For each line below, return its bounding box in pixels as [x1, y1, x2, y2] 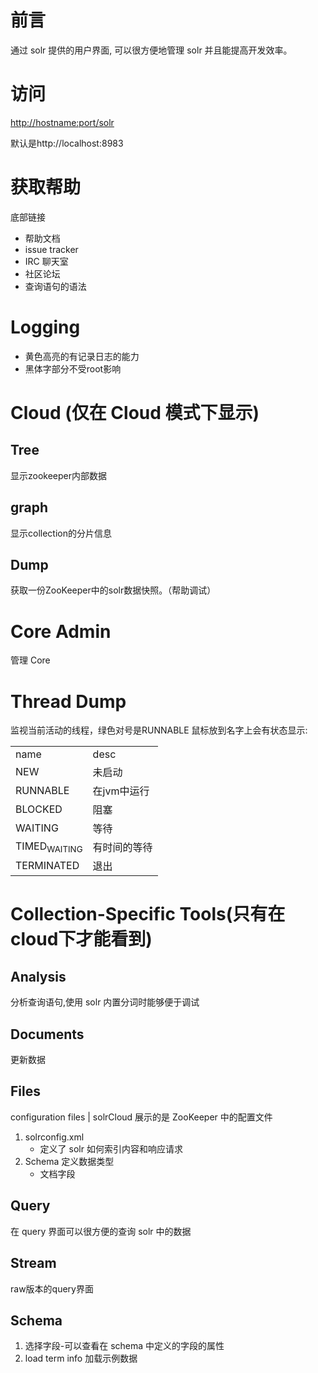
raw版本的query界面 [10, 1282, 94, 1295]
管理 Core [10, 654, 51, 666]
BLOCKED [15, 802, 63, 816]
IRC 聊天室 [24, 255, 69, 267]
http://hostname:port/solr [10, 116, 115, 128]
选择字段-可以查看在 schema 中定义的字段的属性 [24, 1340, 225, 1352]
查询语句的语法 [24, 280, 87, 292]
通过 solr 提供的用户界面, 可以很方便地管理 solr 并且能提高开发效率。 [10, 44, 293, 56]
